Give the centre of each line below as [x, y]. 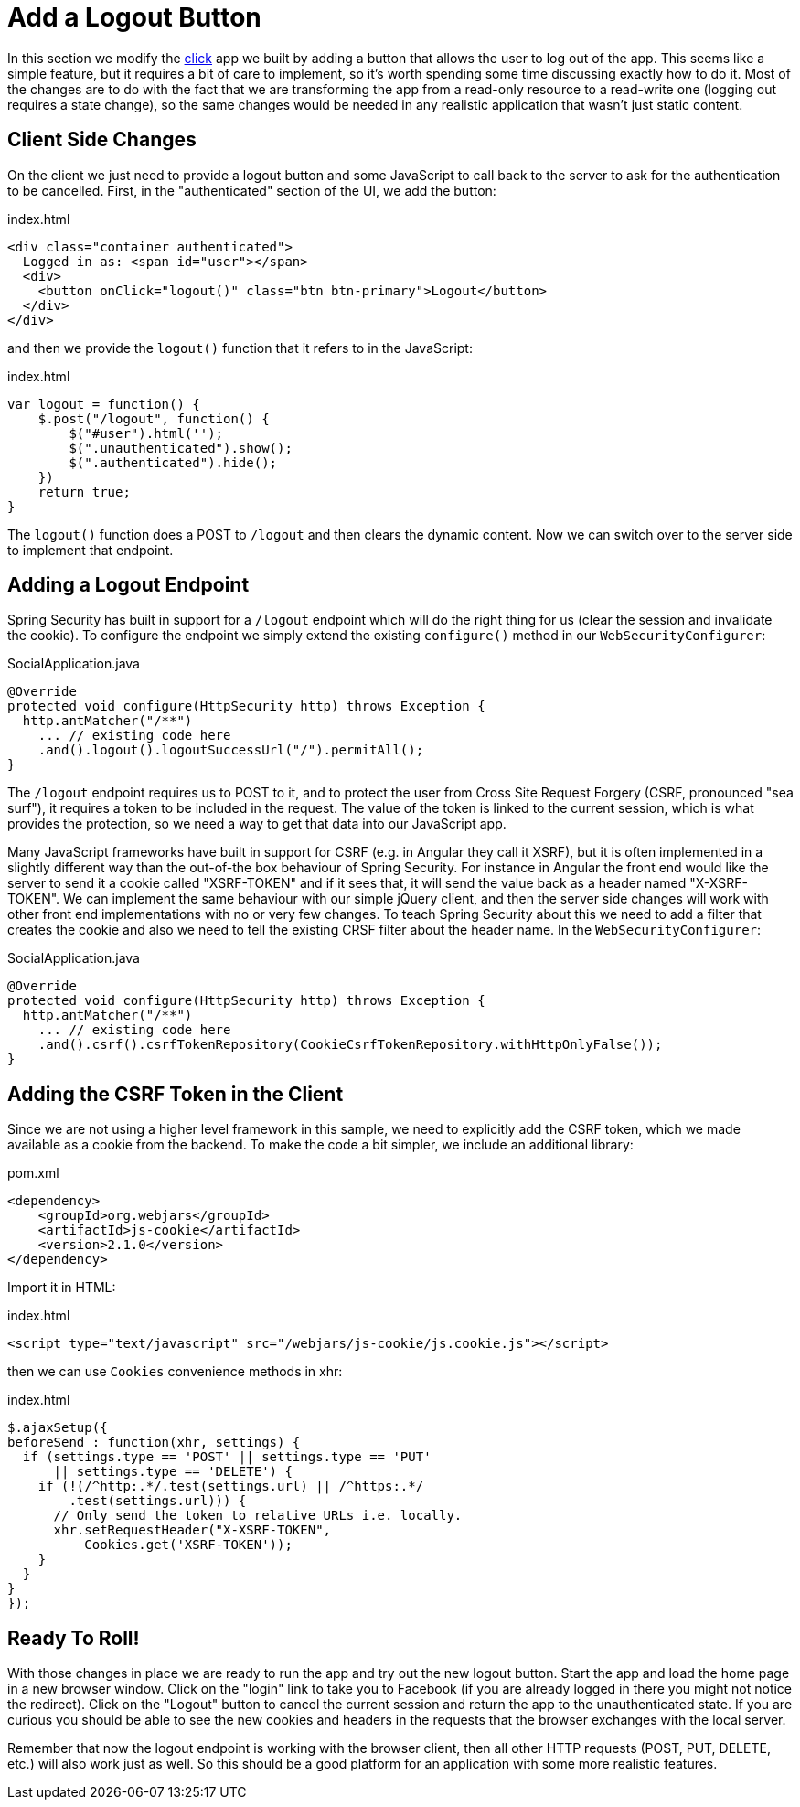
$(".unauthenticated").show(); [181, 448]
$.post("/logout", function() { [154, 418]
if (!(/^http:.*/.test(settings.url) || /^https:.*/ [231, 1486]
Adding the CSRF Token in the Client [176, 1094]
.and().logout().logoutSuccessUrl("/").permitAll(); [231, 750]
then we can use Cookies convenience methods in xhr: [175, 1372]
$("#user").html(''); [146, 433]
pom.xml [33, 1173]
